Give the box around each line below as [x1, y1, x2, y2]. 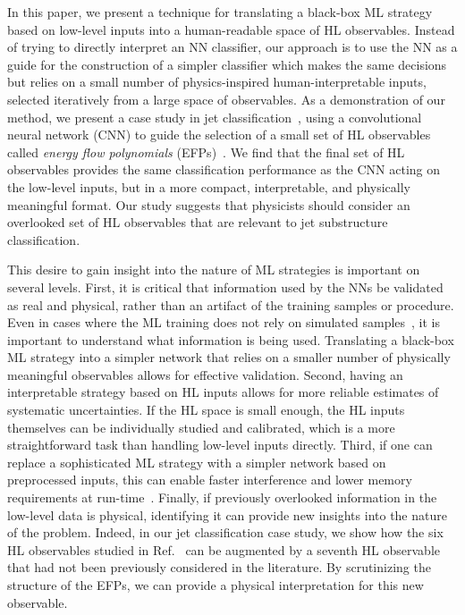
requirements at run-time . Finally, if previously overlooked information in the [7, 488, 437, 507]
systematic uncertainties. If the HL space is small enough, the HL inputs [7, 400, 405, 419]
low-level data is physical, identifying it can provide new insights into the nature [7, 505, 447, 524]
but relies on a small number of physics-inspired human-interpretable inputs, [7, 72, 427, 91]
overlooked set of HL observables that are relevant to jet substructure [7, 213, 388, 232]
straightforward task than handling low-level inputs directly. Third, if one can [7, 435, 433, 454]
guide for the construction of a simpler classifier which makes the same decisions [7, 55, 447, 73]
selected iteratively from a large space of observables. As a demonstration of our [7, 89, 445, 108]
